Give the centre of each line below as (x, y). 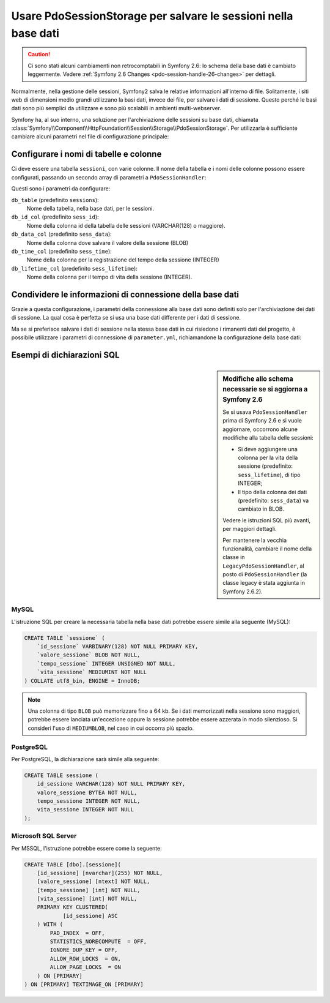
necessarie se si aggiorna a (265, 389)
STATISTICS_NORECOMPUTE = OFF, (98, 942)
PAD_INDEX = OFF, (77, 933)
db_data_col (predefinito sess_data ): (62, 234)
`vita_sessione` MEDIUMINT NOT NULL (92, 672)
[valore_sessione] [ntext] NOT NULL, (94, 881)
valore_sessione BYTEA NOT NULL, (87, 792)
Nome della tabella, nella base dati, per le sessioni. (90, 208)
